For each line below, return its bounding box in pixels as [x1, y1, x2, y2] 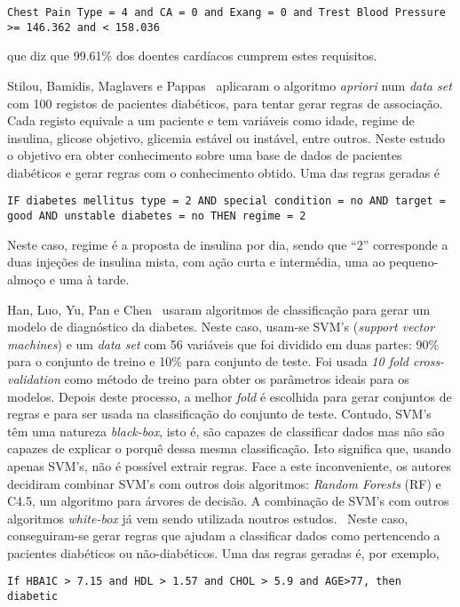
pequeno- [389, 252, 439, 271]
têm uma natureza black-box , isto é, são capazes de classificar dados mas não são [7, 421, 445, 440]
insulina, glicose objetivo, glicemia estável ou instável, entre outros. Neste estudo [7, 128, 445, 147]
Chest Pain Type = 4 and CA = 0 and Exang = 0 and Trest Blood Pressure [7, 6, 446, 19]
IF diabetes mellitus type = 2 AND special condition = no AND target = [7, 195, 446, 208]
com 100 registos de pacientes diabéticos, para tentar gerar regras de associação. [7, 93, 443, 112]
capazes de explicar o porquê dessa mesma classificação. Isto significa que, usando [7, 439, 451, 458]
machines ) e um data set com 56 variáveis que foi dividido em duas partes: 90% [7, 334, 440, 353]
